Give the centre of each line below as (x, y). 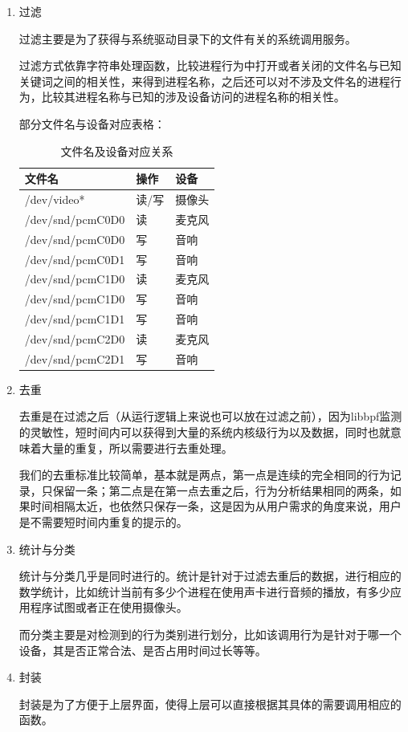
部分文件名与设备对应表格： (92, 123)
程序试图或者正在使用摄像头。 (109, 607)
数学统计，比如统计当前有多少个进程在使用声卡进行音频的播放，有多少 (204, 591)
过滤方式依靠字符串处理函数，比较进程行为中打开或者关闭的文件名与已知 (210, 65)
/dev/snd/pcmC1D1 (75, 319)
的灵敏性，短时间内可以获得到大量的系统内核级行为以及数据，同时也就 (204, 432)
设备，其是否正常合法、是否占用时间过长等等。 (143, 650)
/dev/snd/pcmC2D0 (75, 338)
